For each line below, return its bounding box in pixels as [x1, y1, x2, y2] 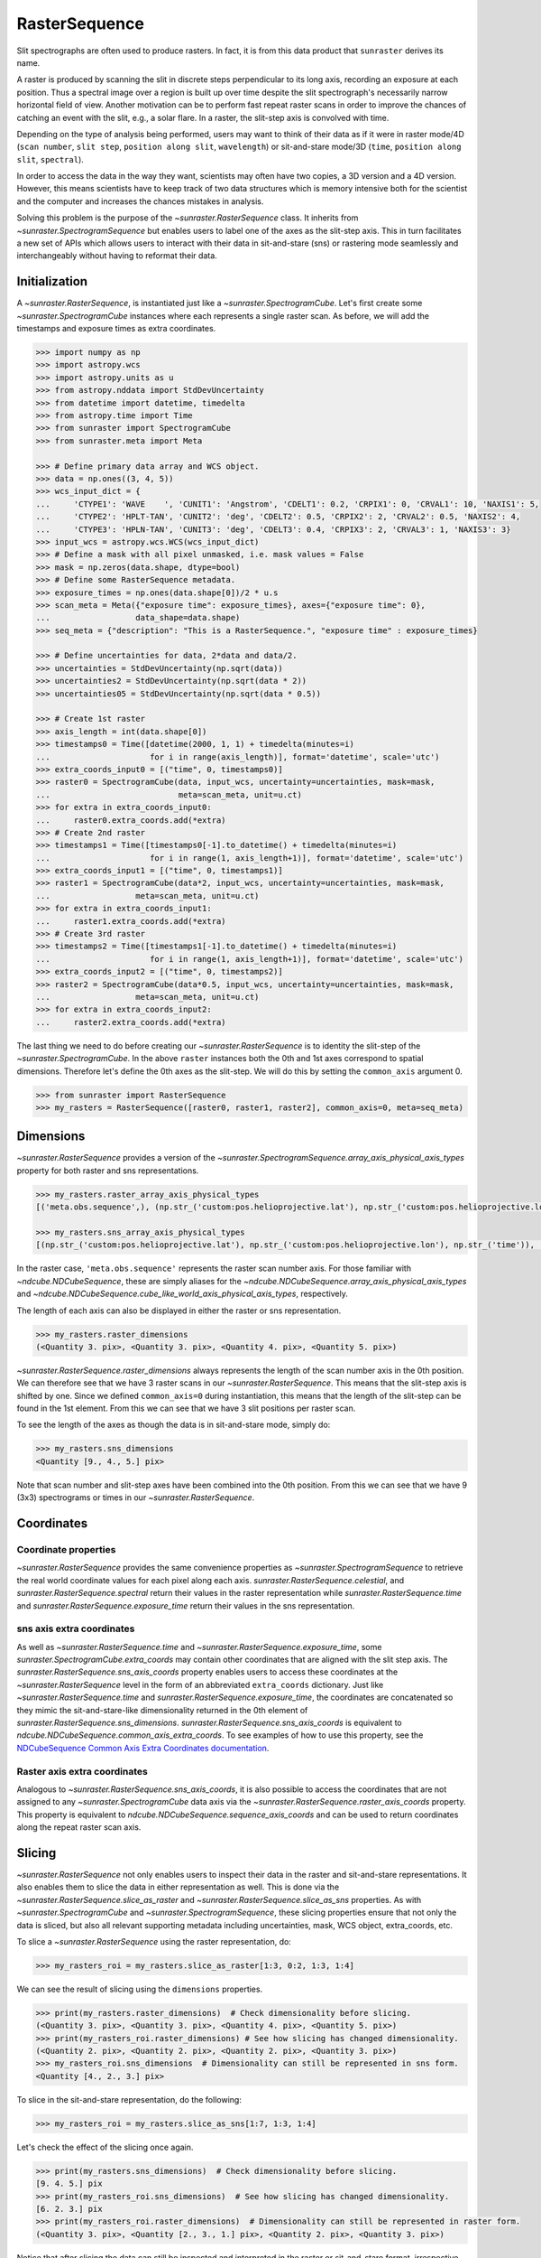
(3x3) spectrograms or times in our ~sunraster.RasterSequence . [16, 1492, 255, 1503]
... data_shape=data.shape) [35, 612, 241, 623]
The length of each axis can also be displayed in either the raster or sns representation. [16, 1305, 342, 1316]
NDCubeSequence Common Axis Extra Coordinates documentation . [16, 1742, 270, 1753]
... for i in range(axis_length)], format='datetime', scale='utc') [35, 751, 441, 762]
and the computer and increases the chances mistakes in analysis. [16, 195, 264, 207]
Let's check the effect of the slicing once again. [16, 2141, 194, 2152]
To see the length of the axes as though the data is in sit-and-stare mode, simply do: [16, 1419, 331, 1431]
